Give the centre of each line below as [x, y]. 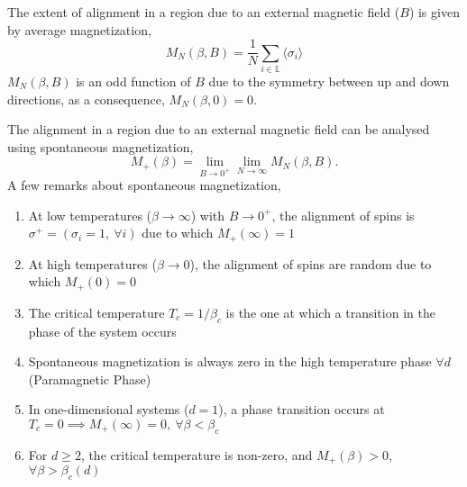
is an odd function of [133, 81]
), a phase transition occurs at [302, 409]
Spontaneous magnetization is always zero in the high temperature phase [230, 361]
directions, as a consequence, [86, 99]
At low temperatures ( [90, 215]
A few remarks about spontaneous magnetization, [144, 185]
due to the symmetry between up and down [329, 81]
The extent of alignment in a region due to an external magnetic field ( [204, 12]
